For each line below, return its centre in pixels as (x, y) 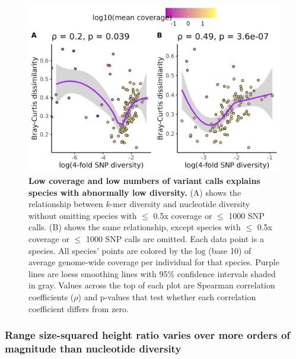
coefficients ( (51, 296)
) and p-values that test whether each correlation (167, 296)
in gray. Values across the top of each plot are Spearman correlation (152, 285)
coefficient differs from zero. (79, 308)
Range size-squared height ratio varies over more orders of (148, 335)
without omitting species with (83, 215)
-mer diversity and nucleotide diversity (180, 204)
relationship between (66, 204)
